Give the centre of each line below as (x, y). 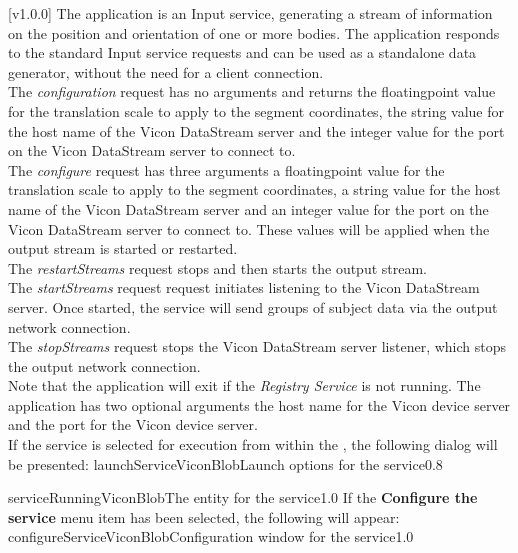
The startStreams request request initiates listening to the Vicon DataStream (244, 287)
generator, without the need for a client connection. (166, 71)
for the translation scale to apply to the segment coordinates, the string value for (256, 110)
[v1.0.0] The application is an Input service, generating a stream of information (250, 13)
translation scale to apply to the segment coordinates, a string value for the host (254, 189)
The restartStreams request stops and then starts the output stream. (218, 267)
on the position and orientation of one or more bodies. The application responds (254, 32)
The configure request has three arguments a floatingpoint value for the (226, 169)
